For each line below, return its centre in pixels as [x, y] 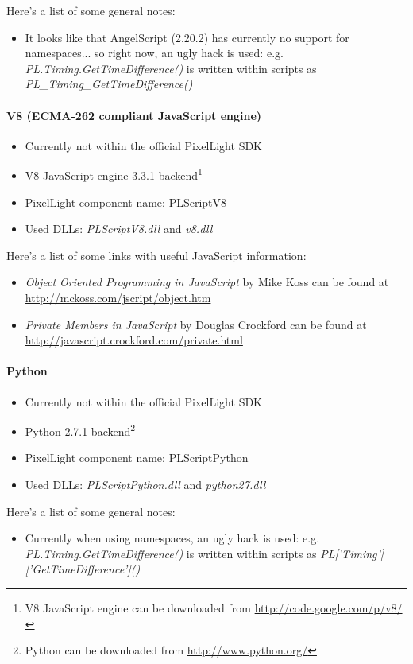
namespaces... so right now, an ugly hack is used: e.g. [154, 53]
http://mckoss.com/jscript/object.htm [118, 297]
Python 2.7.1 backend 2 [80, 430]
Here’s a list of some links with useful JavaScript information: [156, 255]
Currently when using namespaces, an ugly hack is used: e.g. [172, 538]
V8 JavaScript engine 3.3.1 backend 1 [114, 174]
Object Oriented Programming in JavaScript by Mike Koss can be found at [207, 282]
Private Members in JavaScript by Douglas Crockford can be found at [196, 324]
